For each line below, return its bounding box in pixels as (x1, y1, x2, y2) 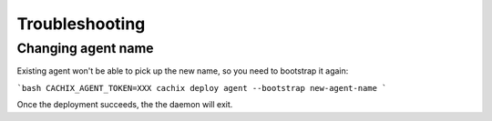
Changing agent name (16, 40, 154, 56)
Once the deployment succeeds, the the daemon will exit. (16, 99, 233, 110)
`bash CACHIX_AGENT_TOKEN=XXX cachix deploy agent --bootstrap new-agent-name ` (16, 83, 387, 93)
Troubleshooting (16, 14, 146, 34)
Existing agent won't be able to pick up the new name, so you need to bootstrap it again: (16, 66, 349, 76)
